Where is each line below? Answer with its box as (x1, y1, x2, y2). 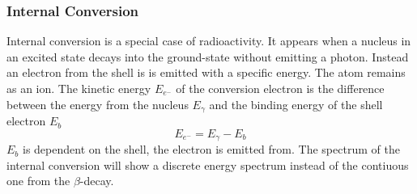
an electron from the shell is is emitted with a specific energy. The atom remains (6, 64, 406, 81)
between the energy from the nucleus (6, 95, 189, 112)
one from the (6, 172, 70, 189)
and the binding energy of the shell (209, 95, 383, 112)
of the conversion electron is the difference (176, 80, 385, 96)
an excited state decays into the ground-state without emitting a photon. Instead (6, 48, 409, 65)
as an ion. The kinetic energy (6, 80, 151, 96)
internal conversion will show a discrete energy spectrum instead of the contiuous (6, 156, 409, 173)
